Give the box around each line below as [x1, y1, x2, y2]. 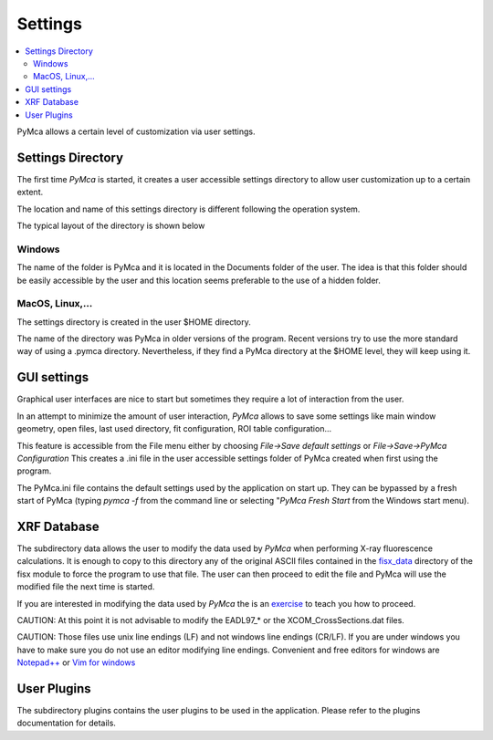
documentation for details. [16, 717, 116, 729]
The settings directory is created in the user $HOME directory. [16, 316, 251, 328]
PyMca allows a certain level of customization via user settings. [16, 126, 256, 137]
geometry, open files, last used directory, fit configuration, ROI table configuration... [16, 423, 332, 434]
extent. [16, 187, 44, 198]
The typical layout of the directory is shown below [16, 220, 205, 231]
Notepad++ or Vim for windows [16, 657, 136, 668]
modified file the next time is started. [16, 581, 155, 592]
